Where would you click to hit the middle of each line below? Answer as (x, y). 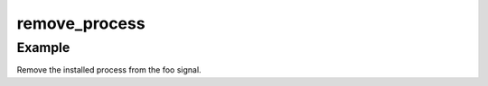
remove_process (81, 23)
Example (43, 47)
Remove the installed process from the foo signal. (109, 70)
